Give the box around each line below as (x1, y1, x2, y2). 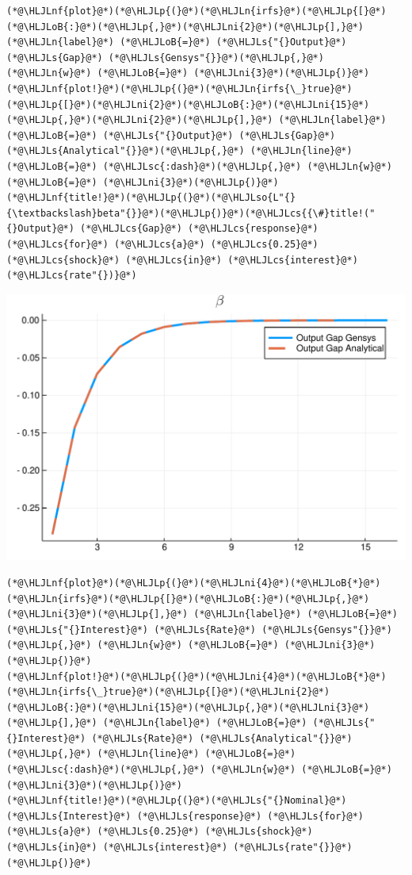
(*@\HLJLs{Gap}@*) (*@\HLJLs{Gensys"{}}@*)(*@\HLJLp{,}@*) (6, 52, 324, 63)
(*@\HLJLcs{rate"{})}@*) (6, 270, 137, 282)
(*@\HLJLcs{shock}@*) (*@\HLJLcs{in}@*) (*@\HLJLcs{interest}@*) (6, 254, 358, 266)
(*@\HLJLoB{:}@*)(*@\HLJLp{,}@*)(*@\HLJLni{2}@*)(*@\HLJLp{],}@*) (6, 21, 364, 33)
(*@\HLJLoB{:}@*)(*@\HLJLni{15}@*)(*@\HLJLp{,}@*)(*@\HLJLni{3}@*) (6, 701, 370, 713)
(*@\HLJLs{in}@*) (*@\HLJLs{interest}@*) (6, 842, 228, 854)
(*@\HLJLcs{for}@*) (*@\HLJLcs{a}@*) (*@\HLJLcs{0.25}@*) (6, 238, 319, 250)
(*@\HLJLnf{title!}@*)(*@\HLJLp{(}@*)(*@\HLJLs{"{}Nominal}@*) (6, 795, 347, 807)
